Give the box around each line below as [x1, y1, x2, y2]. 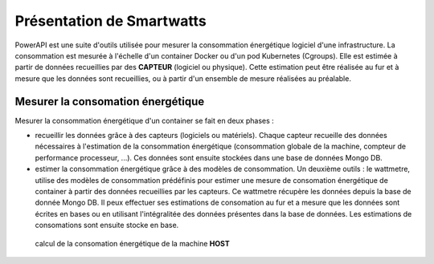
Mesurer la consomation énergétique [14, 95, 205, 108]
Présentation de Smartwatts [14, 12, 207, 30]
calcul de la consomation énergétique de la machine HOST [35, 238, 230, 248]
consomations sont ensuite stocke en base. [35, 221, 179, 230]
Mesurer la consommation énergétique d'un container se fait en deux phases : [14, 116, 275, 125]
